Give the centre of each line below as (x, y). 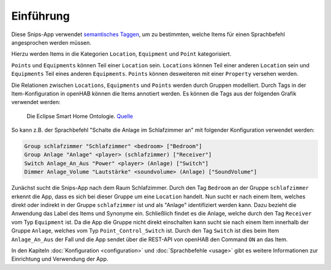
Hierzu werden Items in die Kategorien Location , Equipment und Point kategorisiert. (121, 54)
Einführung (40, 16)
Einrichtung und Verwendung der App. (60, 259)
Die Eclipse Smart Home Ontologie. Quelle (80, 116)
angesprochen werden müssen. (51, 42)
